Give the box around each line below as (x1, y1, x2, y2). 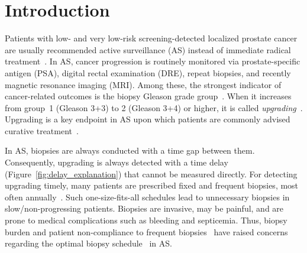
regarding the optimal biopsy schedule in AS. (5, 237, 172, 249)
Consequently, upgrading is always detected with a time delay (5, 156, 228, 168)
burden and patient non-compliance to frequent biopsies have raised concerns (5, 225, 288, 238)
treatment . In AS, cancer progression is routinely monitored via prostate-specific (5, 55, 300, 67)
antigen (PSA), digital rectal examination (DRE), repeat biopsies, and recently (5, 66, 291, 79)
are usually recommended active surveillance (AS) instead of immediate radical (5, 43, 291, 56)
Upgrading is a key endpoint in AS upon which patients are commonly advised (5, 113, 290, 125)
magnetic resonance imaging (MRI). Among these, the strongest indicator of (5, 78, 282, 90)
